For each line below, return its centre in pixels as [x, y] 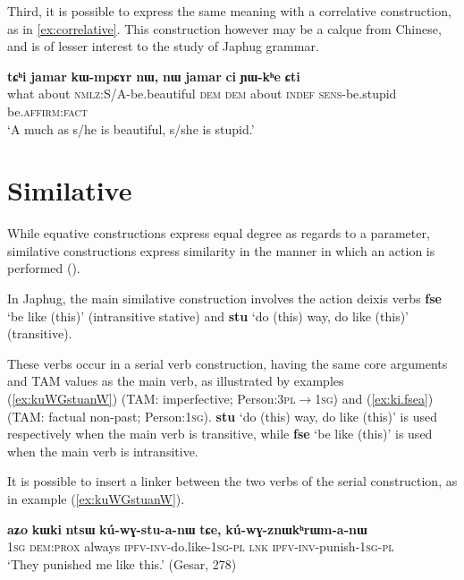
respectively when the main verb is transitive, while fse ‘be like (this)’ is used [220, 434]
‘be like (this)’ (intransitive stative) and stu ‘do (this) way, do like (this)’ [208, 316]
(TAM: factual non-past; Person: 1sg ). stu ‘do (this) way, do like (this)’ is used [222, 416]
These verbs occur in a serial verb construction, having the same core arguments [228, 363]
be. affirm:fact [47, 111]
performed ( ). [44, 268]
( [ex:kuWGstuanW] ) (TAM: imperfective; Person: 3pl [152, 399]
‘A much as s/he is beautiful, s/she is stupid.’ [131, 128]
